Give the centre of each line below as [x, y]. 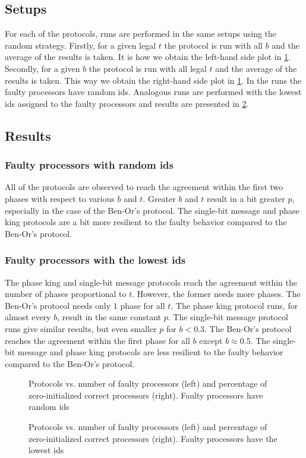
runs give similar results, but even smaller [81, 328]
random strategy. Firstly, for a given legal [81, 45]
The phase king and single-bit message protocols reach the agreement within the [151, 282]
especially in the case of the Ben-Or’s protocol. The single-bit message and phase [152, 210]
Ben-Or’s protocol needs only [58, 305]
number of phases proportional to [66, 294]
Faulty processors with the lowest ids [95, 260]
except [211, 340]
